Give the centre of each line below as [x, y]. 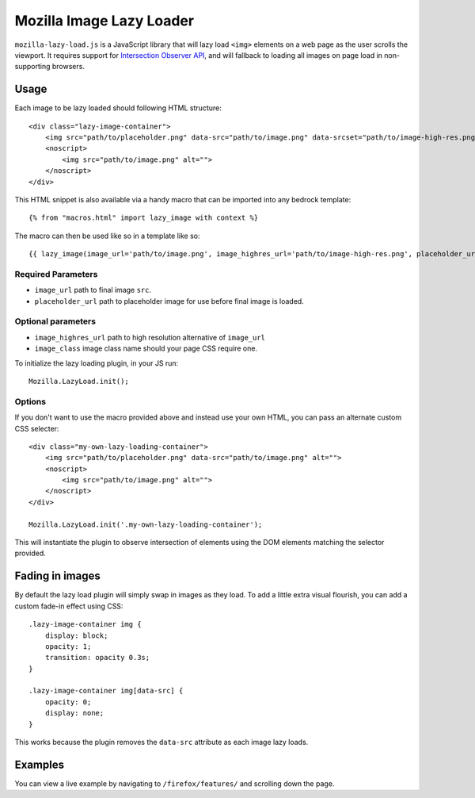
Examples [40, 764]
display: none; [74, 713]
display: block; [76, 635]
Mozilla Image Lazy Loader [104, 21]
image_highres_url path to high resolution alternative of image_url [150, 337]
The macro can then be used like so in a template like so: [108, 236]
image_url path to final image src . [93, 290]
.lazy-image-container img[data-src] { [106, 691]
